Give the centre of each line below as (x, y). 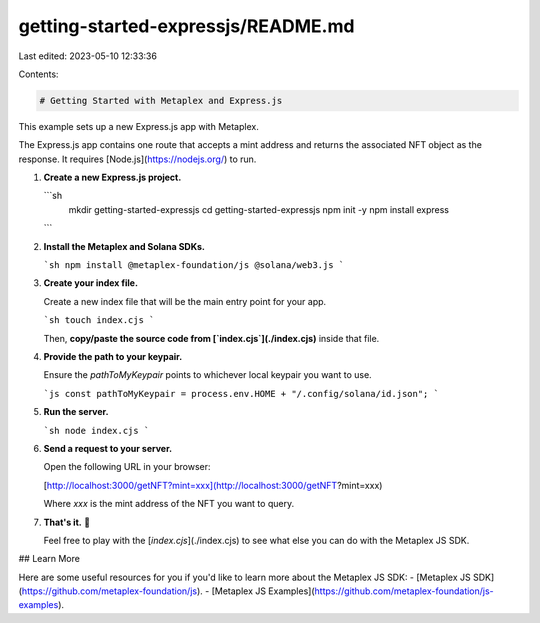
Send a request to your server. (108, 448)
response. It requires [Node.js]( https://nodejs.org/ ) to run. (137, 159)
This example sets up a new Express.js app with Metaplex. (138, 126)
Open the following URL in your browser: (127, 467)
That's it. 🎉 (66, 522)
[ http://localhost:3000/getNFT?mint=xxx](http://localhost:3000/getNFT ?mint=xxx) (213, 485)
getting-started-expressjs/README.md (186, 26)
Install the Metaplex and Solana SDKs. (124, 246)
